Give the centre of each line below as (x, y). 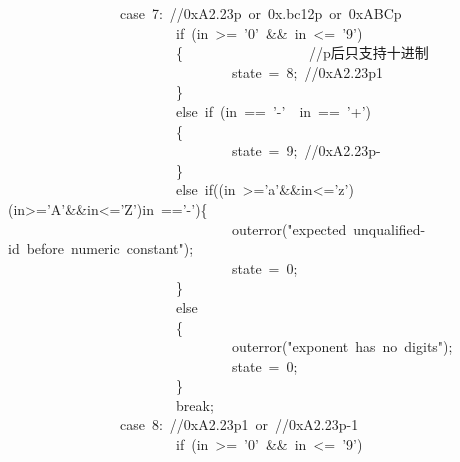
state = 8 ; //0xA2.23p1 (307, 71)
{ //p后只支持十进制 (302, 52)
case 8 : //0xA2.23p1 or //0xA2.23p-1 (239, 424)
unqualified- (389, 228)
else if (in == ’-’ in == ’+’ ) (273, 110)
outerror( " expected (289, 228)
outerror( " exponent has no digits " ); (342, 346)
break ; (195, 404)
